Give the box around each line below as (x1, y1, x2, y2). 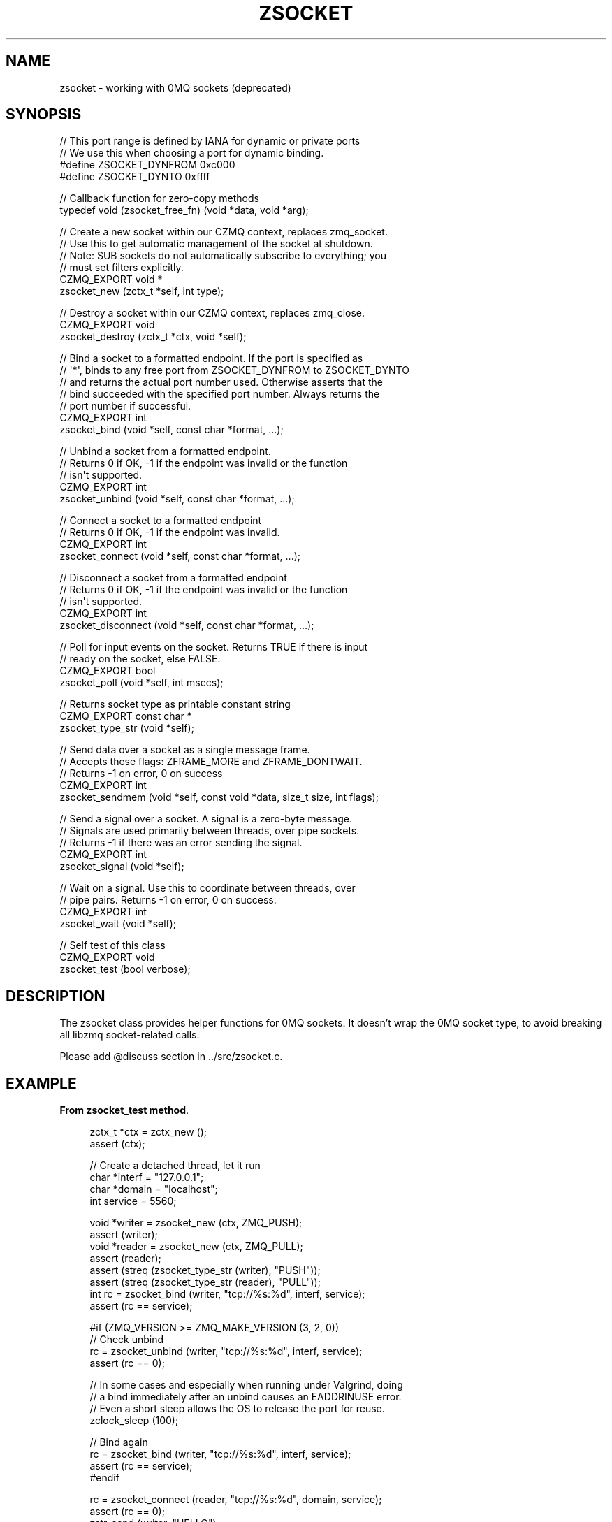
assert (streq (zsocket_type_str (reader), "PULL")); (89, 1276, 321, 1289)
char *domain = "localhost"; (89, 1183, 218, 1196)
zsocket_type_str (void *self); (59, 722, 194, 734)
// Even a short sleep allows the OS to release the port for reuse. (89, 1403, 385, 1415)
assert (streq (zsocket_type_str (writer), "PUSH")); (89, 1264, 321, 1277)
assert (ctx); (89, 1138, 145, 1150)
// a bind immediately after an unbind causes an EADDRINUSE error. (89, 1391, 402, 1403)
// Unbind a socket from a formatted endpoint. (59, 445, 271, 458)
